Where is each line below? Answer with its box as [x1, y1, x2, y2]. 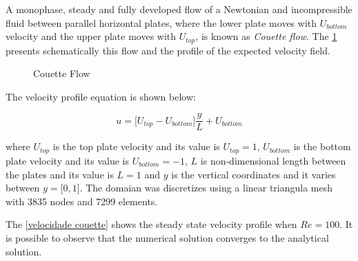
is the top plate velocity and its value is [52, 139, 220, 154]
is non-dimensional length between [200, 153, 346, 167]
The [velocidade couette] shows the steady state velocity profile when [6, 217, 297, 231]
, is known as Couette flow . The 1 [195, 29, 337, 43]
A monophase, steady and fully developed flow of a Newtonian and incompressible [6, 2, 352, 16]
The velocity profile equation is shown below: [6, 89, 196, 103]
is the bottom [293, 139, 351, 154]
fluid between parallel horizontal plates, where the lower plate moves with [6, 15, 317, 30]
